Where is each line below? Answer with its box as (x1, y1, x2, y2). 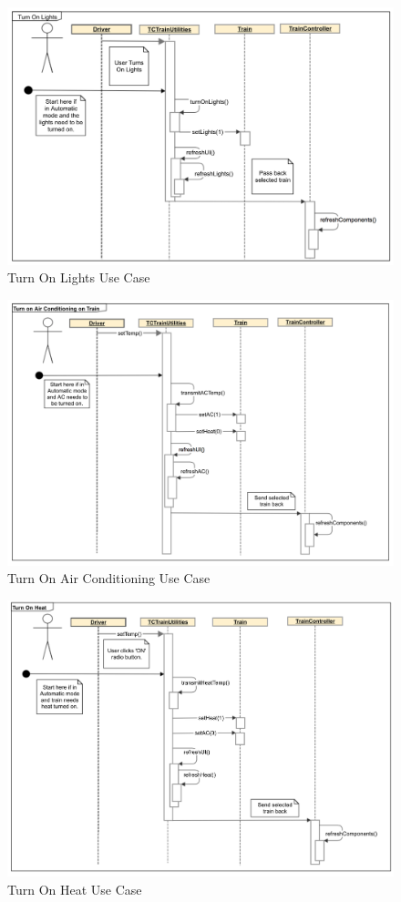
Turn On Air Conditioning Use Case (7, 569, 211, 588)
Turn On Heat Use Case (7, 879, 142, 898)
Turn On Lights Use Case (7, 268, 150, 287)
